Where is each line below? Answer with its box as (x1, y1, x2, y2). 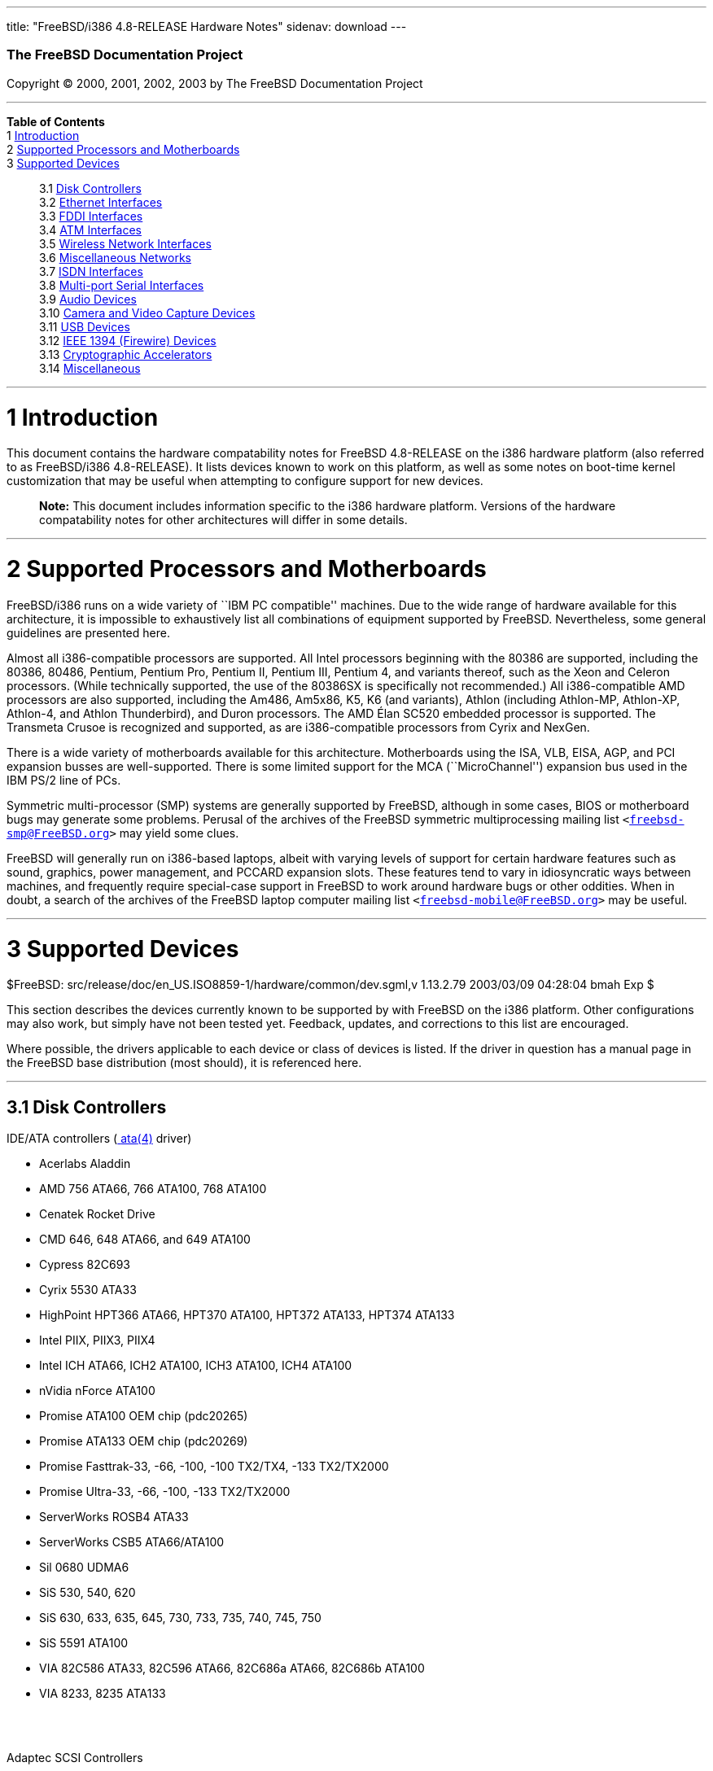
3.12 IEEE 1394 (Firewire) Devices (39, 333, 217, 348)
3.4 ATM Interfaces (39, 222, 142, 237)
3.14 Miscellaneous (39, 361, 141, 375)
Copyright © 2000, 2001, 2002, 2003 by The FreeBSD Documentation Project (7, 76, 423, 90)
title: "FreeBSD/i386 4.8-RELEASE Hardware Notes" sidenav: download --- (7, 20, 407, 33)
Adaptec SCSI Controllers (7, 1751, 143, 1765)
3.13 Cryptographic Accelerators (39, 347, 212, 361)
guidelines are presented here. (7, 625, 170, 640)
